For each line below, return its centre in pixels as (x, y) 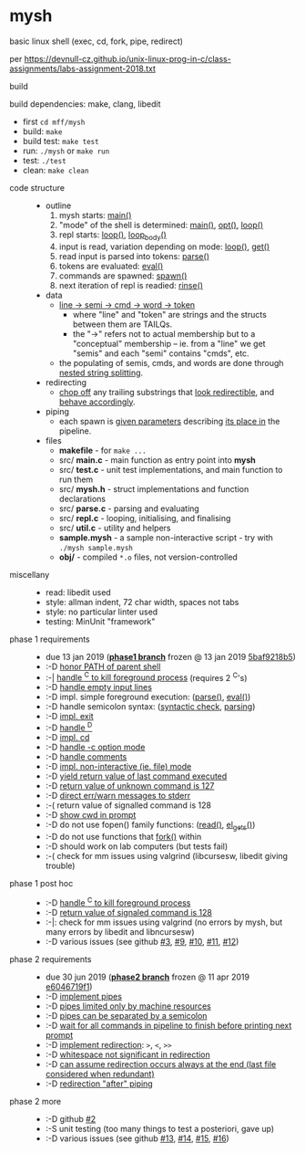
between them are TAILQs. (122, 324)
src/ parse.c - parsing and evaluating (129, 508)
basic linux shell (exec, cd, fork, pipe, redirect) (97, 41)
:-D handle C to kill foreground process (118, 902)
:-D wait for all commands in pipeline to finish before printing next (168, 1025)
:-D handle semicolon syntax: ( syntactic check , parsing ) (150, 707)
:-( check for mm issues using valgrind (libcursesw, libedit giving (167, 855)
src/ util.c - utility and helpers (115, 528)
